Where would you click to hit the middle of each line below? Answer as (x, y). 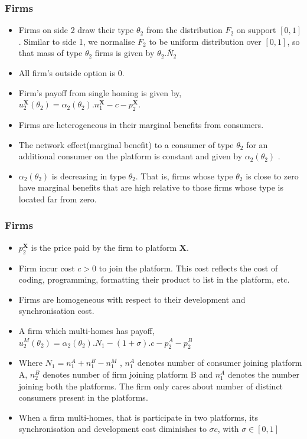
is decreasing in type (89, 176)
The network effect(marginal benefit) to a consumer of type (126, 144)
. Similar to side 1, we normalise (77, 41)
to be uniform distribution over (205, 41)
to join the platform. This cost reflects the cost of (188, 268)
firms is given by (125, 53)
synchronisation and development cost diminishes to (112, 429)
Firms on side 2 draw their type (76, 30)
